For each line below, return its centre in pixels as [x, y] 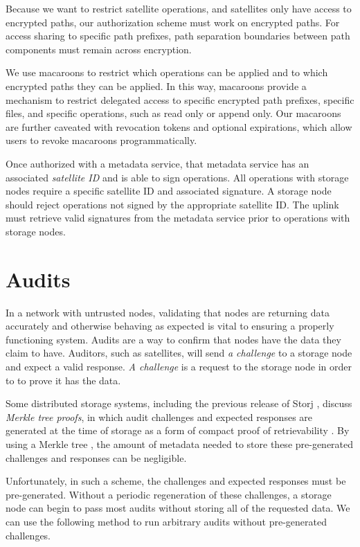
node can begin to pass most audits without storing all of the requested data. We [178, 508]
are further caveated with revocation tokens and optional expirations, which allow [179, 126]
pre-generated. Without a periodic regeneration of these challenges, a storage [169, 494]
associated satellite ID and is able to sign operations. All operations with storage [177, 177]
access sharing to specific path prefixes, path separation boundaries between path [178, 36]
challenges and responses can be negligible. [96, 457]
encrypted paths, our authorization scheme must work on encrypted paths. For [173, 22]
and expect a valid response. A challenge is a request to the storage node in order [179, 366]
